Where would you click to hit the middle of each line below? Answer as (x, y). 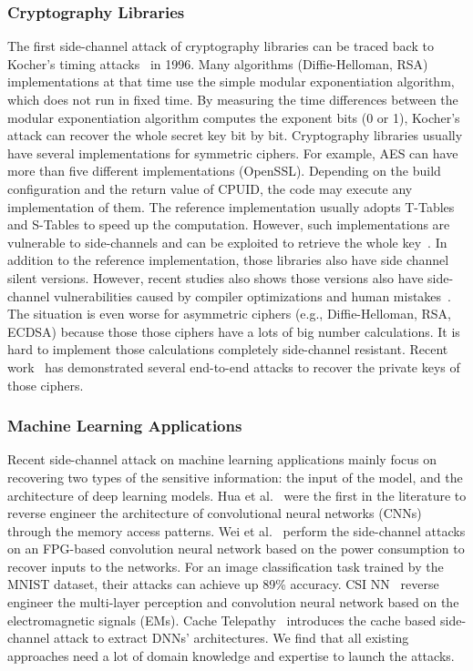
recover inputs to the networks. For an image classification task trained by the (226, 566)
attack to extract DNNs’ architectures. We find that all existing (231, 638)
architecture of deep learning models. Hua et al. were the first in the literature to (237, 495)
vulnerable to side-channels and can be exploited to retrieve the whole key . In (227, 242)
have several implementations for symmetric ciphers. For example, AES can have (233, 152)
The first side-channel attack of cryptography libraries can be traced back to (221, 46)
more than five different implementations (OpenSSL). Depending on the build (224, 171)
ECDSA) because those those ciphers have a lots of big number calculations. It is (234, 331)
